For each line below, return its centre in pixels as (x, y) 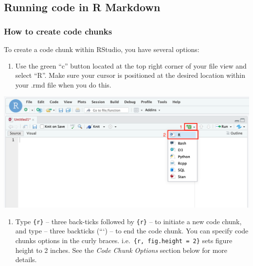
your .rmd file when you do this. (63, 84)
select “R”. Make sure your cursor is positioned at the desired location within (130, 75)
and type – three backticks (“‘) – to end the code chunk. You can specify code (132, 231)
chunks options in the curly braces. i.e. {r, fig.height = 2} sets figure (124, 240)
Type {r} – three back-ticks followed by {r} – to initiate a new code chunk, (128, 221)
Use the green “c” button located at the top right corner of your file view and (131, 65)
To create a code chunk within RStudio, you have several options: (102, 49)
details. (26, 259)
